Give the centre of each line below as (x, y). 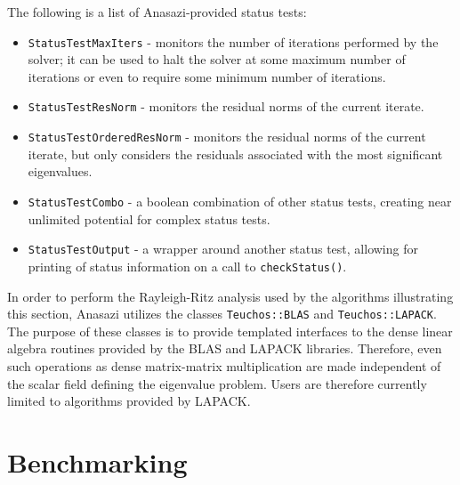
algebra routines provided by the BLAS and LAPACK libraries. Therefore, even (225, 348)
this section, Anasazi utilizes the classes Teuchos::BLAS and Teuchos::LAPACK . (222, 314)
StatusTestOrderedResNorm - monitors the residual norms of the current (227, 137)
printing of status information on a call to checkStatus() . (187, 266)
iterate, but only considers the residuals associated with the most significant (235, 154)
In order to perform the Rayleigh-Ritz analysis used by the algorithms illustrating (230, 296)
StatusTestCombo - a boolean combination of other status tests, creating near (240, 201)
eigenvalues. (60, 171)
